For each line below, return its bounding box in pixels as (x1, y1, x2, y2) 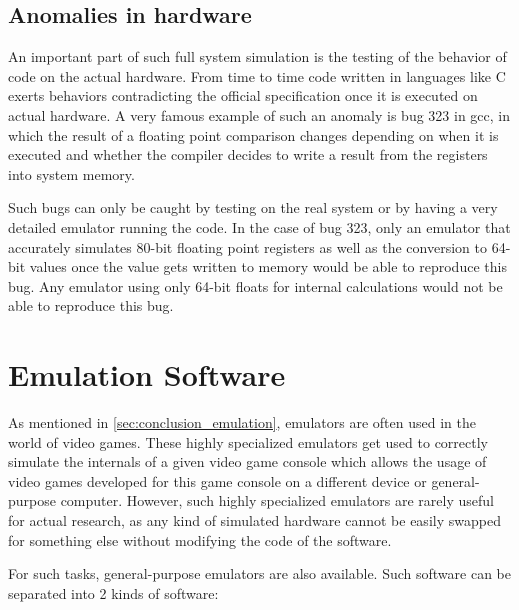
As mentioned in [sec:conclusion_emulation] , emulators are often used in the (8, 412, 476, 433)
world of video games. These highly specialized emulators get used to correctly (8, 431, 488, 452)
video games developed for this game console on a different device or (8, 470, 427, 491)
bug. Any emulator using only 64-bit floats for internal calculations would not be (8, 275, 503, 296)
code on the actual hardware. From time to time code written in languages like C (8, 65, 506, 86)
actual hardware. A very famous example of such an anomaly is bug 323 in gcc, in (8, 104, 511, 125)
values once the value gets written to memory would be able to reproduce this (29, 256, 507, 277)
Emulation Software (8, 354, 286, 395)
